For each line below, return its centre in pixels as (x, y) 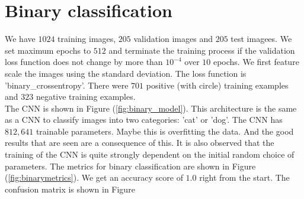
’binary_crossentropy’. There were (67, 85)
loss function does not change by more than (84, 62)
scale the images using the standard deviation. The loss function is (126, 73)
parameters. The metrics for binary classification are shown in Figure (130, 166)
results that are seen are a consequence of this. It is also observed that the (140, 143)
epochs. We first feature (256, 62)
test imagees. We (261, 39)
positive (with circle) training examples (217, 85)
